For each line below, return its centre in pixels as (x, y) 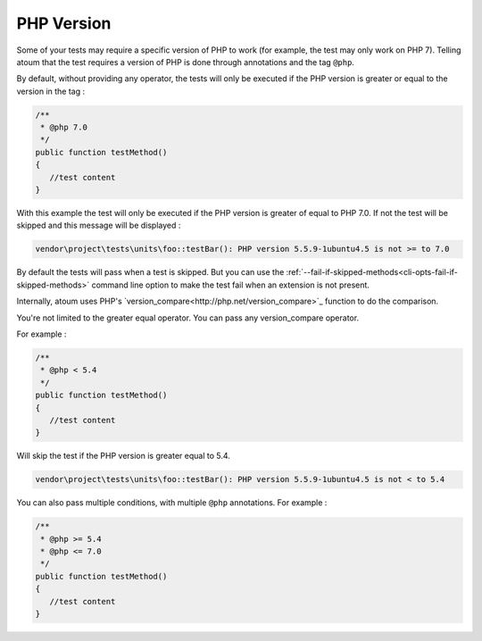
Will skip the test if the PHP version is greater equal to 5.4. (124, 456)
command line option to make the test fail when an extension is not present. (231, 285)
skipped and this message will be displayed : (99, 225)
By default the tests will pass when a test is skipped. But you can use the (150, 272)
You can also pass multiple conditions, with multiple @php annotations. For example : (172, 503)
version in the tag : (51, 91)
